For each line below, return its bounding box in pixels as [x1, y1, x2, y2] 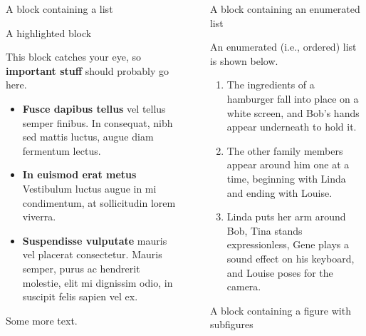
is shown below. [209, 53, 278, 68]
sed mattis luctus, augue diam [22, 129, 154, 144]
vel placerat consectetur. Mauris [22, 247, 162, 262]
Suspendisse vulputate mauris [22, 233, 167, 248]
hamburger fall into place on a [226, 91, 359, 106]
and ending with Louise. [226, 185, 333, 200]
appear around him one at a [226, 157, 350, 172]
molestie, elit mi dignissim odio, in [22, 275, 173, 290]
